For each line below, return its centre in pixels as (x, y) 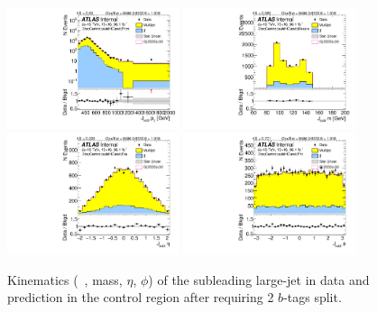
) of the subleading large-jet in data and (259, 279)
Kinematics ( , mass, (65, 279)
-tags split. (313, 297)
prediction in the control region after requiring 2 (141, 297)
